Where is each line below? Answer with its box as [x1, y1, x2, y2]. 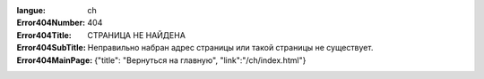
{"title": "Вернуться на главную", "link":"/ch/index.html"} [94, 54, 307, 66]
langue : [16, 5, 47, 15]
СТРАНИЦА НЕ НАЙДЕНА [87, 29, 186, 40]
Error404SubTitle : [16, 43, 87, 53]
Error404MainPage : [16, 54, 93, 66]
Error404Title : [16, 29, 72, 40]
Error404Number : [16, 18, 86, 28]
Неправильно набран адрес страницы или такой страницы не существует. [87, 43, 374, 53]
